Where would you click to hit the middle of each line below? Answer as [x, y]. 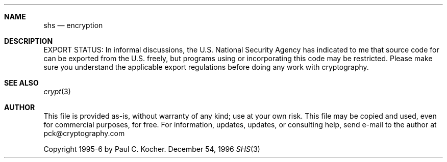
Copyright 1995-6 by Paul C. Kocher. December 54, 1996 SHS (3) [152, 149]
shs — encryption [73, 25]
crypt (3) [57, 91]
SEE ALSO [21, 83]
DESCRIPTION [29, 41]
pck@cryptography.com [84, 133]
